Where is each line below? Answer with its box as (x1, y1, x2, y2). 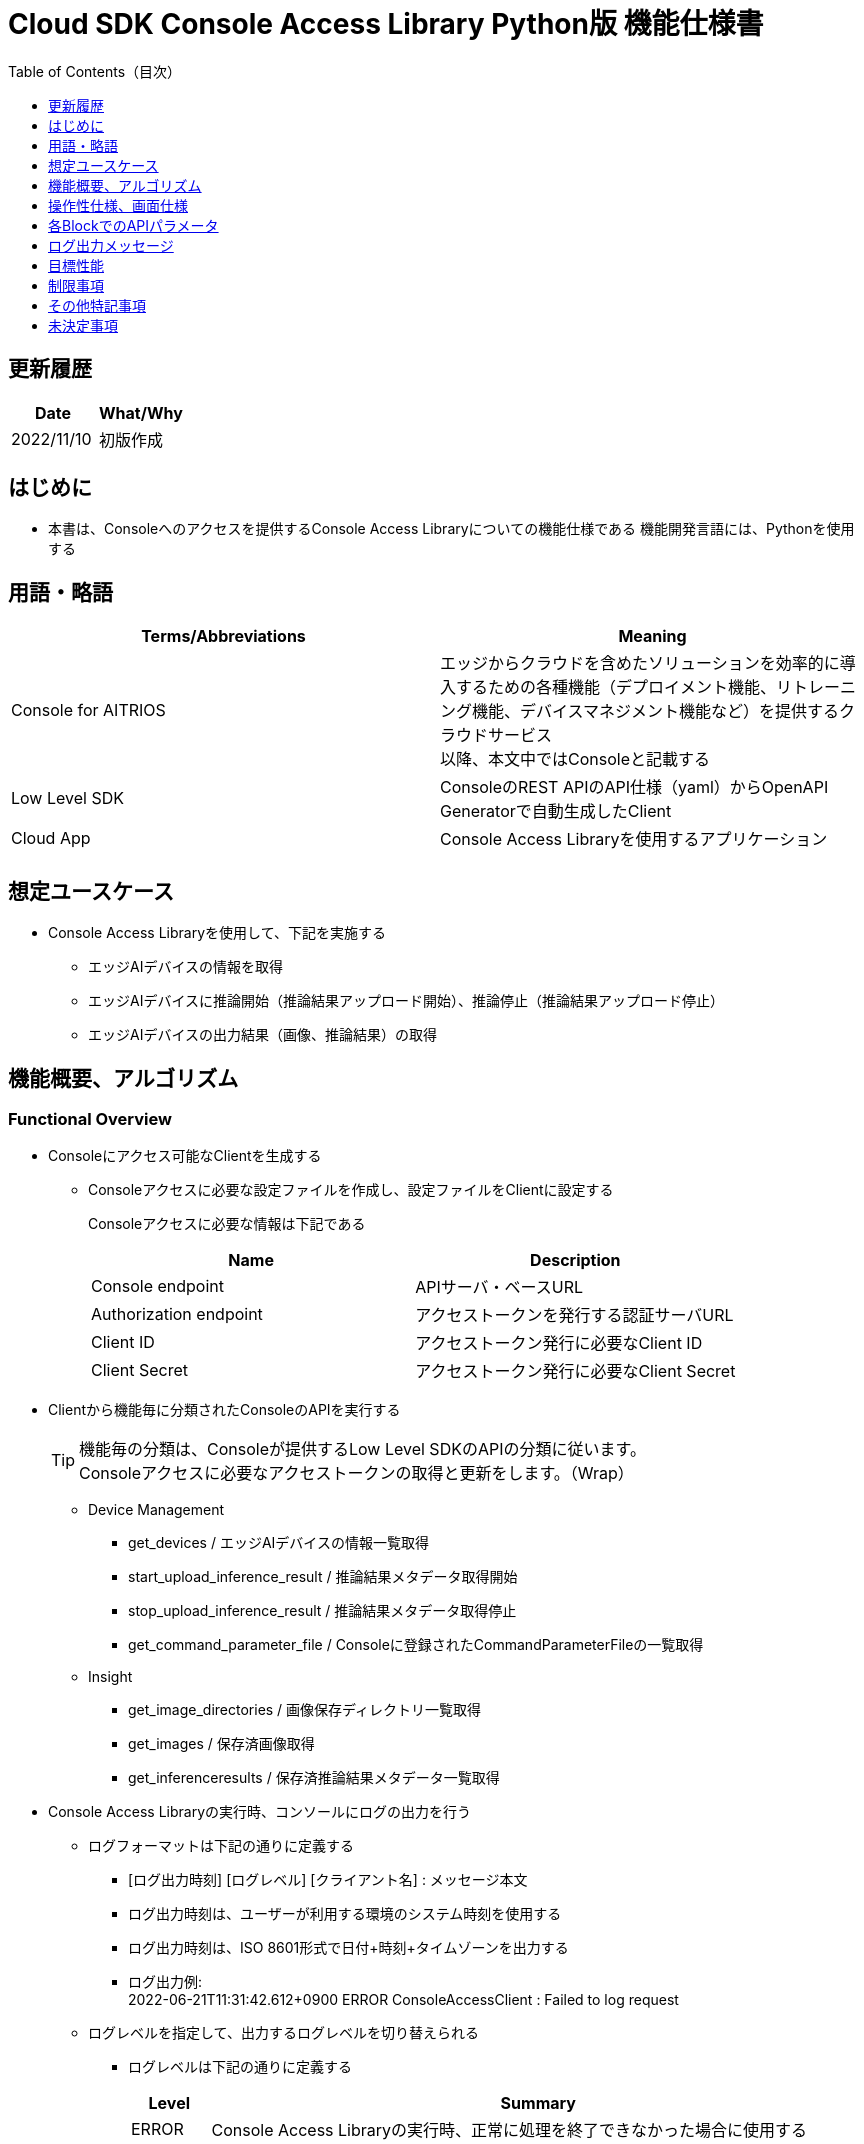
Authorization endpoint (91, 1304, 263, 1325)
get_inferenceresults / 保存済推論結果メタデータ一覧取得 (128, 1769, 500, 1787)
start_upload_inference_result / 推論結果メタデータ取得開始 (128, 1568, 518, 1586)
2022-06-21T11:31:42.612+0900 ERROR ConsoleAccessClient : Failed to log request (128, 1991, 679, 2009)
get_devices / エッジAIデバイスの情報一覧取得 (128, 1534, 429, 1552)
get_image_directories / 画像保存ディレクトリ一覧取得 (128, 1701, 482, 1719)
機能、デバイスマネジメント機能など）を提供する (472, 701, 840, 722)
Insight (88, 1668, 133, 1686)
